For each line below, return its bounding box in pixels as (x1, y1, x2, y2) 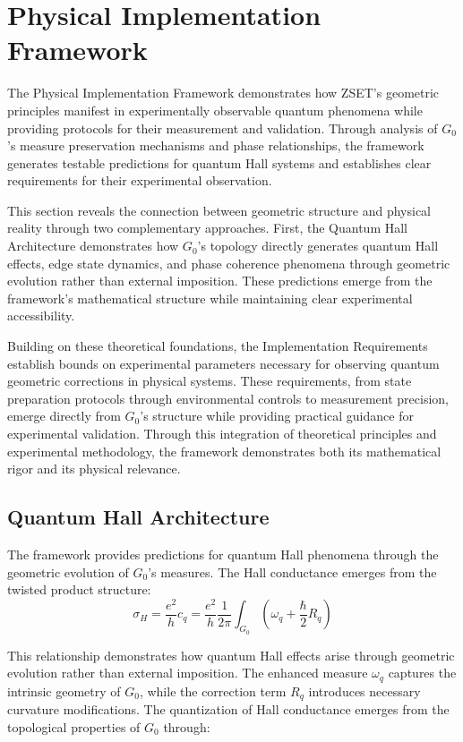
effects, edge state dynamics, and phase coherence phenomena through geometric (7, 253, 450, 272)
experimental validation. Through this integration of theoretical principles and (7, 424, 437, 442)
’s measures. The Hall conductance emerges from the (148, 562, 437, 581)
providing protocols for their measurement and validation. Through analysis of (7, 118, 438, 137)
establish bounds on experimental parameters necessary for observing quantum (7, 354, 440, 372)
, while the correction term (139, 681, 287, 700)
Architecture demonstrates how (7, 236, 179, 255)
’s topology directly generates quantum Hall (197, 236, 439, 255)
